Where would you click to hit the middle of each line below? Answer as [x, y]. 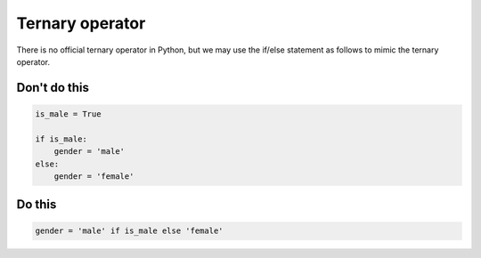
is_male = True [68, 114]
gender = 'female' [94, 176]
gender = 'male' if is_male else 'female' [129, 231]
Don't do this [53, 88]
